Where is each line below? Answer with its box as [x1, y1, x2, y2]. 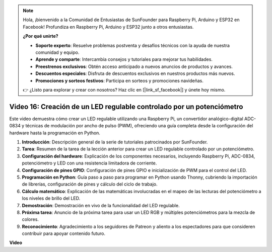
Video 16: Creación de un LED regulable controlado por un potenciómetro [9, 102, 243, 111]
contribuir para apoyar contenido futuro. [22, 230, 106, 236]
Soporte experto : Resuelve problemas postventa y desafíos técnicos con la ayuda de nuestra [35, 42, 230, 48]
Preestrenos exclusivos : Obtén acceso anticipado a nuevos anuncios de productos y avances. [35, 63, 233, 69]
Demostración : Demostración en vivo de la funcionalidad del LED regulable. [22, 202, 180, 208]
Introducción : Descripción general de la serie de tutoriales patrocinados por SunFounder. [22, 139, 208, 145]
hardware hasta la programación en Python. [9, 130, 101, 136]
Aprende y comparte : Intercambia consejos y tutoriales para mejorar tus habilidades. [35, 56, 213, 62]
